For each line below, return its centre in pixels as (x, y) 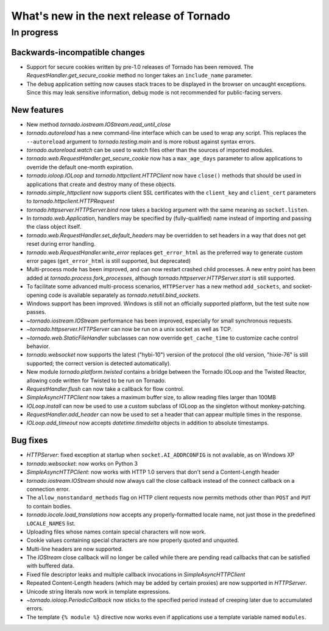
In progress (35, 32)
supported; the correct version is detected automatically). (99, 363)
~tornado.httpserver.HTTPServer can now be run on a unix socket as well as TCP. (129, 329)
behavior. (38, 346)
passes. (36, 312)
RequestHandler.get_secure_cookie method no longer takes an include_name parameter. (140, 76)
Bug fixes (30, 440)
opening (37, 295)
